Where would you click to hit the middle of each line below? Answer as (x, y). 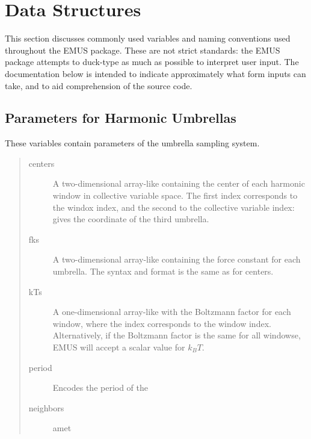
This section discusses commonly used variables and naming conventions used (148, 38)
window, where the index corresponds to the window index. (162, 323)
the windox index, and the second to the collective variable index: (174, 207)
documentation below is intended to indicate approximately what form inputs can (155, 73)
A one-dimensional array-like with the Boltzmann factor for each (172, 312)
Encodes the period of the (100, 388)
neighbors (46, 407)
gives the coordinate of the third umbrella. (131, 219)
